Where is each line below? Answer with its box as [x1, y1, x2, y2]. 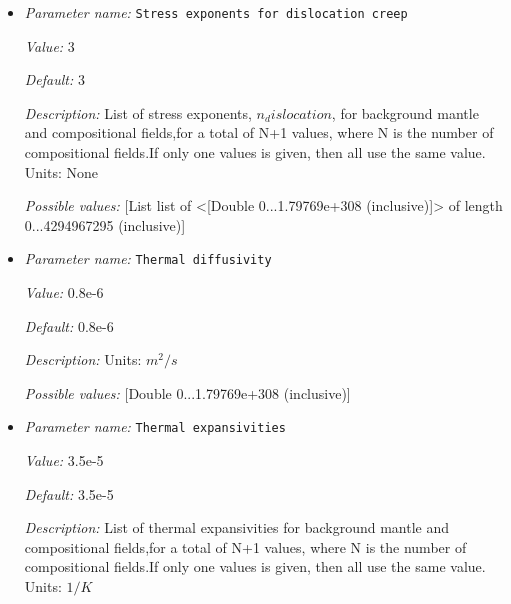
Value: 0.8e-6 [24, 282, 104, 303]
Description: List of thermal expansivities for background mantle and [24, 517, 450, 538]
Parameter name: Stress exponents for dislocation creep [24, 2, 408, 22]
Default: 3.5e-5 [24, 483, 114, 504]
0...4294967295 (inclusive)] [24, 214, 186, 235]
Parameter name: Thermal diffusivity [24, 248, 272, 269]
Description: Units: [24, 349, 142, 370]
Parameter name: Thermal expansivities [24, 416, 286, 437]
